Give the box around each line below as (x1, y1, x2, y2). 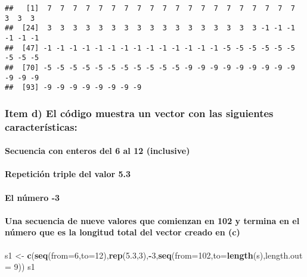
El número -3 (5, 191, 60, 203)
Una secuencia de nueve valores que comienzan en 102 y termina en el (5, 214, 300, 226)
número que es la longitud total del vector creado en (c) (5, 226, 240, 238)
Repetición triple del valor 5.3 (5, 168, 131, 180)
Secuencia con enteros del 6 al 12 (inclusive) (5, 144, 190, 157)
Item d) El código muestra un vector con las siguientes (5, 105, 274, 120)
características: (5, 119, 77, 134)
